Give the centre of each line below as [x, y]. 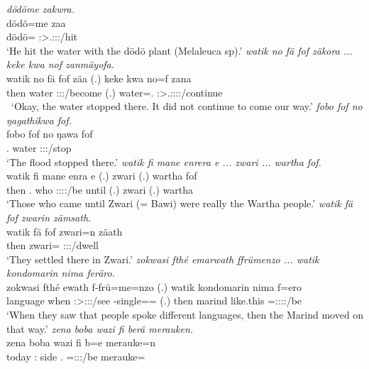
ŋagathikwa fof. [39, 120]
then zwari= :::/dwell [53, 245]
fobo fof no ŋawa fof [50, 134]
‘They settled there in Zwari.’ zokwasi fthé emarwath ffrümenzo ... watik [163, 259]
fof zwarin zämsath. [49, 217]
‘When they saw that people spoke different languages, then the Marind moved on [185, 315]
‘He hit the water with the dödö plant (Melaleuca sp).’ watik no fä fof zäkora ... [180, 50]
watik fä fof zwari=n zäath [65, 231]
